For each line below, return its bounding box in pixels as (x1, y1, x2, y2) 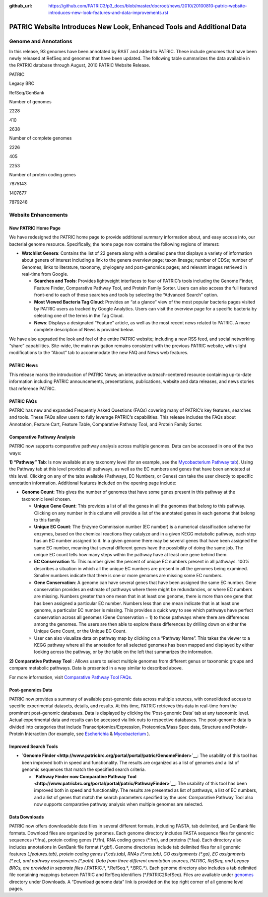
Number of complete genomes (9, 135, 72, 141)
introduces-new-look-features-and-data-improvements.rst (48, 10, 169, 16)
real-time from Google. (21, 271, 68, 277)
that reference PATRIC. (9, 385, 56, 391)
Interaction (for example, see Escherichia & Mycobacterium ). (25, 731, 150, 737)
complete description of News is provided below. (34, 327, 134, 333)
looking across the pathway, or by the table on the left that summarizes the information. (34, 649, 213, 655)
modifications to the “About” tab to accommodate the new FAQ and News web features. (9, 350, 189, 356)
